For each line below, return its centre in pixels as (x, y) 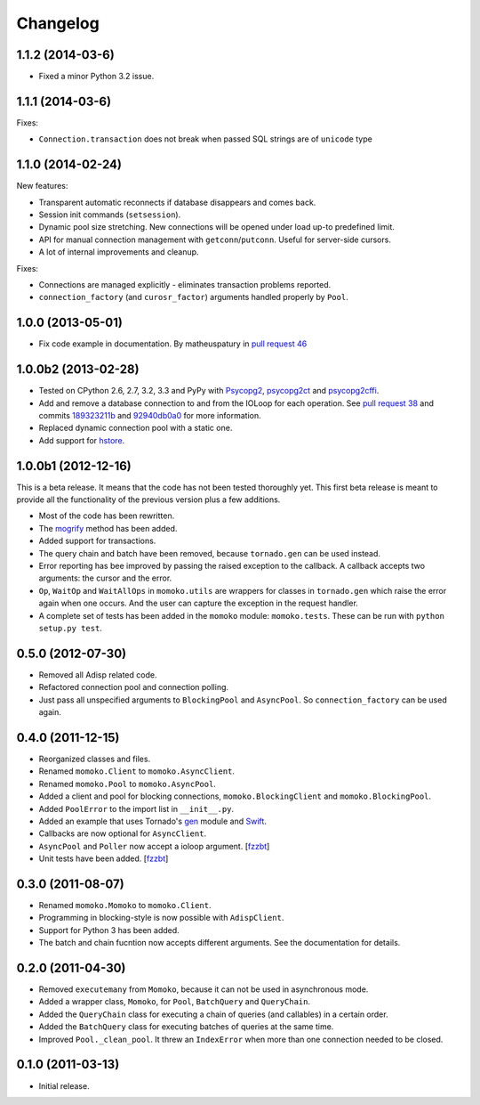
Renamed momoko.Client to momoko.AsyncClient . (137, 771)
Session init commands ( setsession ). (110, 215)
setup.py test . (70, 628)
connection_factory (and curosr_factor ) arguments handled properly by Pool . (193, 297)
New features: (42, 186)
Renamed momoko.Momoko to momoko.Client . (125, 905)
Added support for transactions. (97, 541)
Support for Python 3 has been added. (109, 930)
